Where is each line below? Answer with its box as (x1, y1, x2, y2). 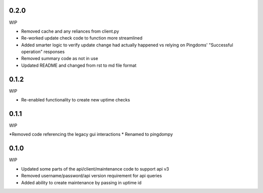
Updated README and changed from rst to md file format (21, 62, 136, 68)
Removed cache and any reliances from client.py (21, 28, 119, 34)
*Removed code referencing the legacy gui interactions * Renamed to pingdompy (9, 132, 173, 137)
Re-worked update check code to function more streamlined (21, 35, 143, 41)
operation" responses (21, 49, 65, 55)
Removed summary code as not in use (21, 56, 98, 61)
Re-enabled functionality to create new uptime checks (21, 97, 130, 103)
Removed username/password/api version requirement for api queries (21, 173, 162, 179)
